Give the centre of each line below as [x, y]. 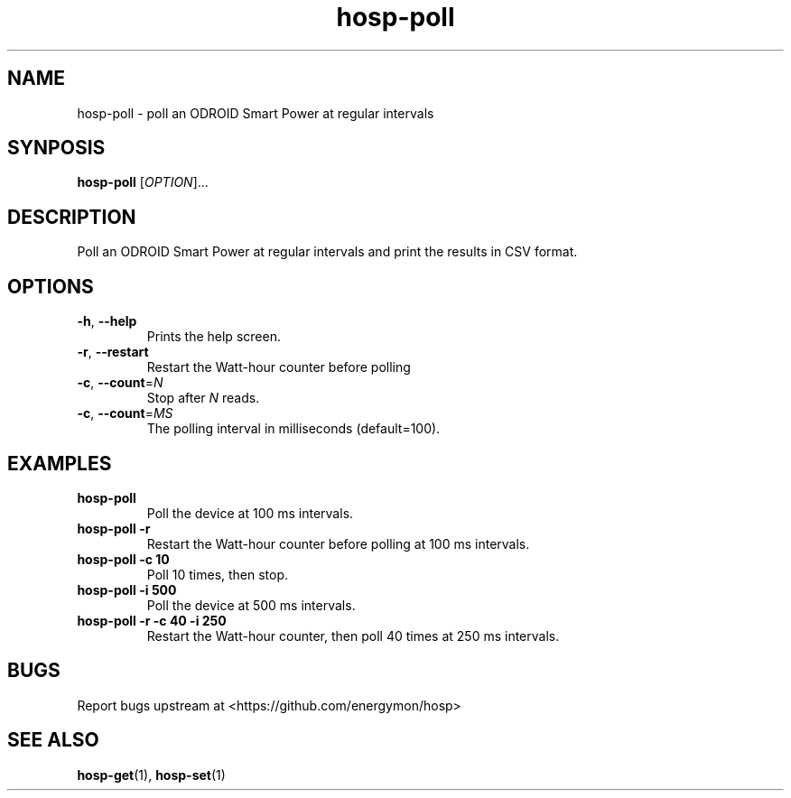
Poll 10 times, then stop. [218, 574]
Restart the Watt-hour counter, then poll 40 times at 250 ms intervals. [353, 636]
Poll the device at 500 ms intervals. [251, 605]
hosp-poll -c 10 [123, 559]
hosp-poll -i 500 [127, 589]
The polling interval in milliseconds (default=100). [293, 429]
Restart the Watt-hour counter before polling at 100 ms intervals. [338, 543]
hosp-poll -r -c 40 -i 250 [152, 620]
